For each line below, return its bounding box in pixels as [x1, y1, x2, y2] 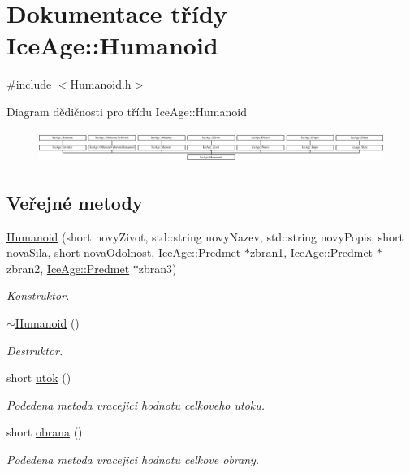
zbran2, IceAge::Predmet [6, 259, 130, 276]
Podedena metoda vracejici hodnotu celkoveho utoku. [6, 396, 265, 413]
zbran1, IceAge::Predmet [249, 244, 373, 261]
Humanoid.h [70, 76, 132, 93]
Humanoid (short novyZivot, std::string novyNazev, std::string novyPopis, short [6, 228, 404, 245]
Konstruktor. [6, 287, 70, 304]
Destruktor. [6, 341, 63, 358]
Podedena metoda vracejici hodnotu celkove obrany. [6, 450, 260, 467]
